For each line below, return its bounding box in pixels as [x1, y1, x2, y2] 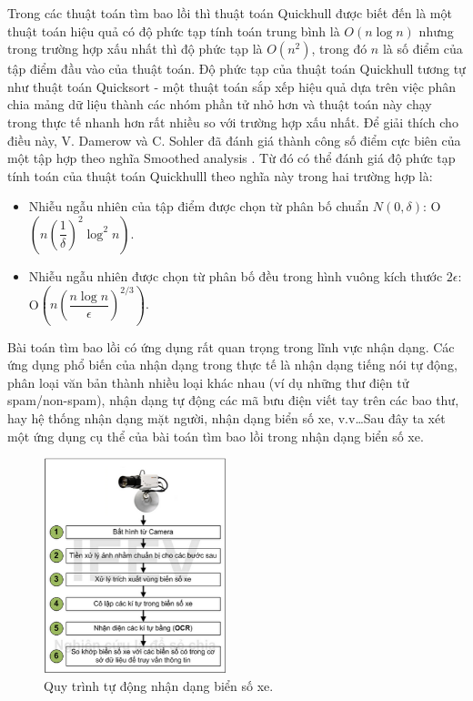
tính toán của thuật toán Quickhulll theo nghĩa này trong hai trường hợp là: [7, 166, 433, 185]
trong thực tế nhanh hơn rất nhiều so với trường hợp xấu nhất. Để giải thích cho [7, 112, 458, 131]
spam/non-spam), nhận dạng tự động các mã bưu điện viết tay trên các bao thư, [7, 391, 459, 410]
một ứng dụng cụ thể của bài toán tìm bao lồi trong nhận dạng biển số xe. [7, 426, 424, 445]
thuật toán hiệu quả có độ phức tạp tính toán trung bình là [7, 21, 340, 40]
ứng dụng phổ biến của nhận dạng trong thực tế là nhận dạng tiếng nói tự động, [7, 355, 458, 374]
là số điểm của [382, 39, 463, 58]
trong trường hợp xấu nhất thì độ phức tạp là [7, 39, 263, 58]
